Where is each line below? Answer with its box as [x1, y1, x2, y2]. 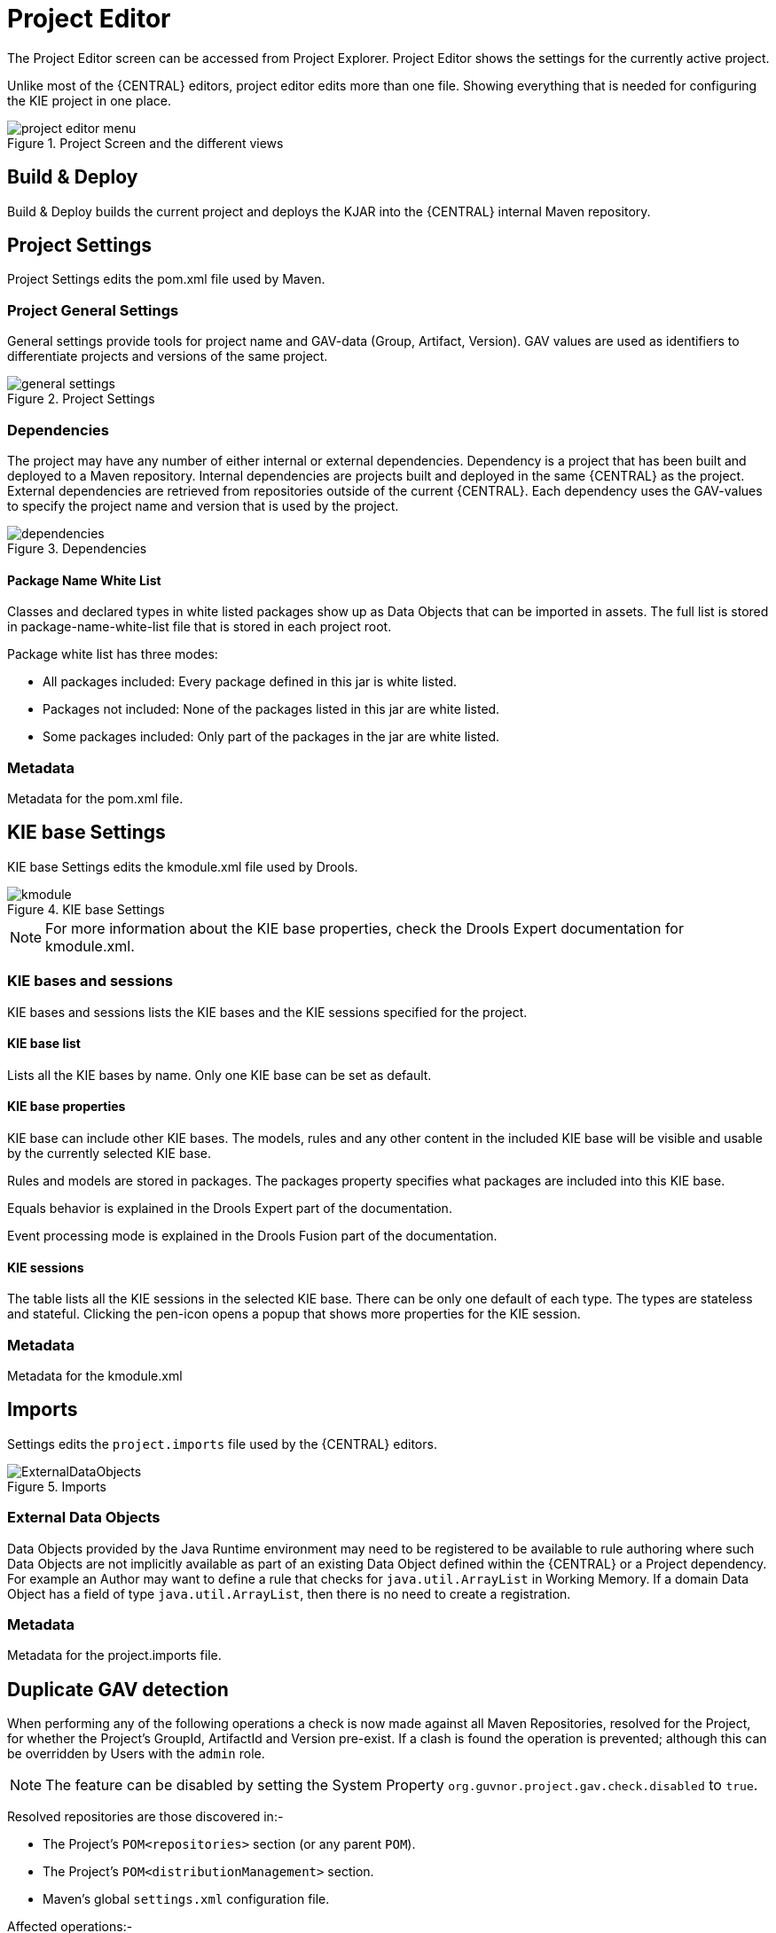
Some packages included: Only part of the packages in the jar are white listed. [43, 729, 500, 745]
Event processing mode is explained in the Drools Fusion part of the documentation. [7, 1227, 498, 1243]
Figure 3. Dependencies [7, 540, 147, 556]
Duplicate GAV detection [7, 1678, 229, 1701]
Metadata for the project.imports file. [7, 1647, 222, 1663]
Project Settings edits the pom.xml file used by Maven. [7, 271, 325, 287]
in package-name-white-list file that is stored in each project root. [7, 619, 392, 635]
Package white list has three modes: [7, 646, 218, 662]
